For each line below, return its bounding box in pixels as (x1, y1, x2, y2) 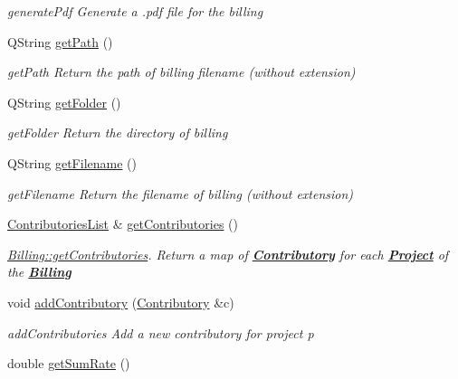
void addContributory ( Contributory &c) (7, 292, 234, 311)
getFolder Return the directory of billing (7, 123, 228, 142)
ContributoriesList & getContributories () (7, 214, 238, 233)
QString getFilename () (7, 153, 137, 172)
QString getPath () (7, 32, 113, 51)
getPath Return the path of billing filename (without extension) (7, 62, 356, 81)
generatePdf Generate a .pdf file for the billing (7, 2, 263, 20)
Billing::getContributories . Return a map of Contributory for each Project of (7, 244, 449, 263)
